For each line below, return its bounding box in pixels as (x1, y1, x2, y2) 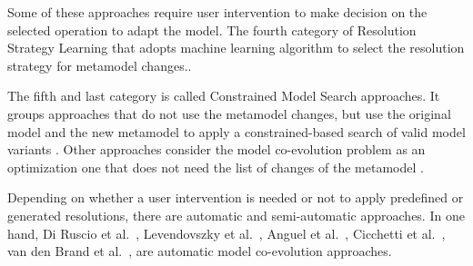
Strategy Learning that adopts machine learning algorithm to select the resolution (7, 38, 465, 57)
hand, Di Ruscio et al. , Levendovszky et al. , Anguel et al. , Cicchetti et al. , (7, 223, 446, 242)
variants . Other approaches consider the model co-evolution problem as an (7, 140, 426, 159)
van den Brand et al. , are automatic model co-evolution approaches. (7, 241, 392, 261)
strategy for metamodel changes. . (7, 55, 192, 74)
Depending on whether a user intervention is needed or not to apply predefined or (7, 188, 464, 207)
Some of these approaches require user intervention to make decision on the (7, 3, 428, 21)
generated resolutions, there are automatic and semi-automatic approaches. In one (7, 205, 465, 224)
